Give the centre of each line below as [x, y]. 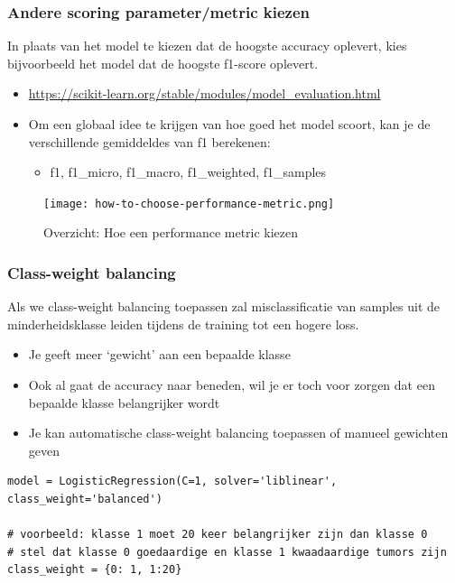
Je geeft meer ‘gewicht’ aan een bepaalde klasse [159, 354]
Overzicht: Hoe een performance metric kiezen [171, 232]
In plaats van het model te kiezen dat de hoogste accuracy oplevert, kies [207, 46]
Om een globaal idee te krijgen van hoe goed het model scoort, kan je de [229, 124]
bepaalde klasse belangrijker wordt [124, 402]
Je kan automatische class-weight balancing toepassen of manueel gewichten [238, 433]
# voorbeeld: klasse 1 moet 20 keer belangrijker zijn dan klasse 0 [218, 535]
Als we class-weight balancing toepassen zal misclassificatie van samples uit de [224, 306]
